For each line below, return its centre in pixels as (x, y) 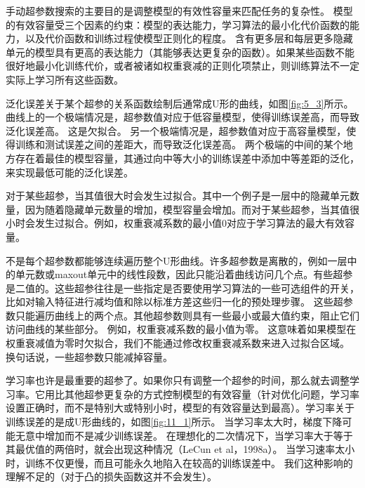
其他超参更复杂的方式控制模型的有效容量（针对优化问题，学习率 (212, 394)
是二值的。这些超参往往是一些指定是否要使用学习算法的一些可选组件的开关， (182, 288)
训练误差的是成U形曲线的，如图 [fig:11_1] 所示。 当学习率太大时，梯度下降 (174, 422)
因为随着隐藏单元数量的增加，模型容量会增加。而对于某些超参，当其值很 (192, 209)
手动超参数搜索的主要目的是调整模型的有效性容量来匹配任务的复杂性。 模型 (179, 11)
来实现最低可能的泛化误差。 (69, 172)
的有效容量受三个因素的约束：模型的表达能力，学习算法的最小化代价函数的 (178, 24)
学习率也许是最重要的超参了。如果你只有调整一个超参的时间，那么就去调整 (178, 380)
